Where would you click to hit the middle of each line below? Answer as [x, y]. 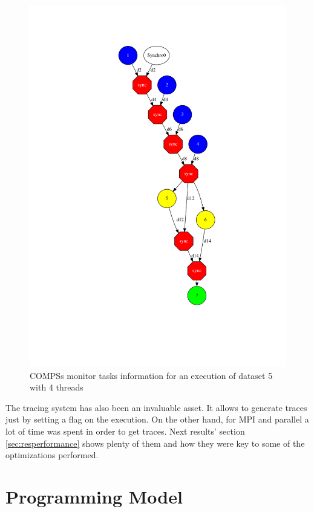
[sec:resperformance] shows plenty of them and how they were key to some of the [155, 443]
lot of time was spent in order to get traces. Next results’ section [125, 431]
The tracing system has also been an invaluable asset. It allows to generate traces [156, 407]
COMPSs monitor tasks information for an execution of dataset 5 [151, 375]
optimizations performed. [52, 455]
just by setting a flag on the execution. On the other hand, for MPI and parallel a [157, 419]
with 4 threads [57, 387]
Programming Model [94, 497]
